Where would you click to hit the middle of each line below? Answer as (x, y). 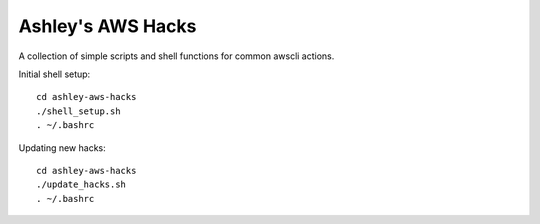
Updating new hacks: (62, 147)
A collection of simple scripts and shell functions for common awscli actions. (176, 56)
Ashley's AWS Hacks (107, 26)
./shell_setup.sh (78, 111)
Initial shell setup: (54, 74)
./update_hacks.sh (81, 184)
